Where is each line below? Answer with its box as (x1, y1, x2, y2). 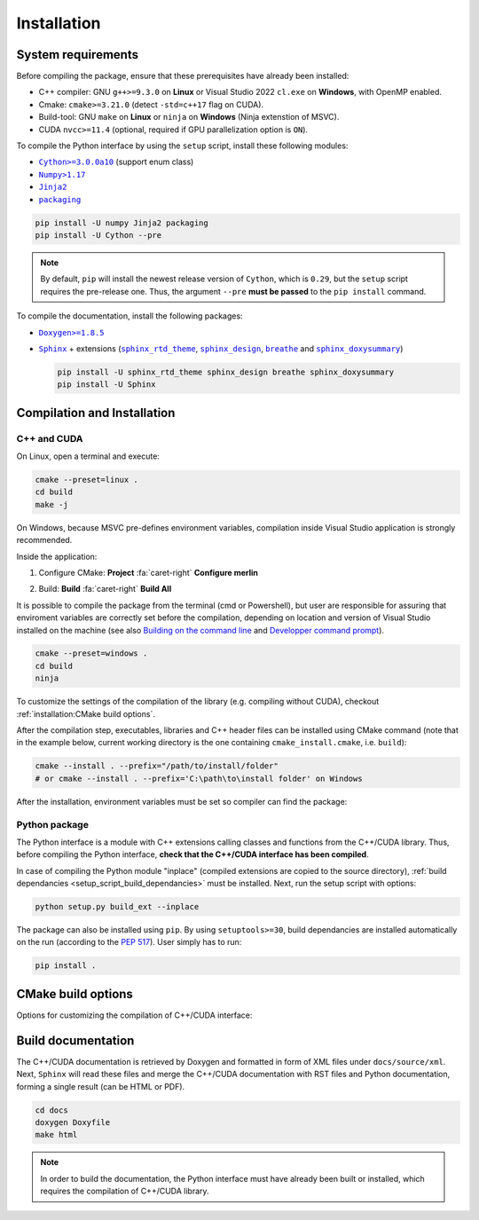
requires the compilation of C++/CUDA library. (40, 1185, 209, 1197)
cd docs (35, 1105, 68, 1115)
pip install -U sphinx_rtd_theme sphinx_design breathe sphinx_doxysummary (57, 366, 395, 377)
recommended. (16, 535, 73, 546)
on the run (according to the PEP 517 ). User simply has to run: (16, 937, 242, 948)
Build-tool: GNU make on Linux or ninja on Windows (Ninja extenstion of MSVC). (38, 112, 340, 122)
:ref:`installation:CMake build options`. (16, 708, 155, 719)
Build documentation (16, 1033, 135, 1048)
